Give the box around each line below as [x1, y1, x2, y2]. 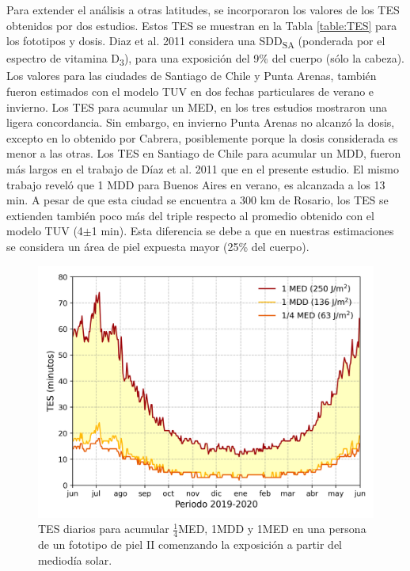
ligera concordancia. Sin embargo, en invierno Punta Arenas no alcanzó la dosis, [6, 114, 395, 131]
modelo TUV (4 [6, 223, 83, 239]
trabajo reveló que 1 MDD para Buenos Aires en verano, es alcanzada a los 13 [6, 176, 385, 192]
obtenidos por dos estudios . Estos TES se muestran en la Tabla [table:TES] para [6, 17, 397, 33]
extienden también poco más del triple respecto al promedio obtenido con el [6, 207, 374, 223]
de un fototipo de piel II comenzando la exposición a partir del [38, 535, 343, 552]
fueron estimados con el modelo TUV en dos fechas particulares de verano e [6, 83, 374, 100]
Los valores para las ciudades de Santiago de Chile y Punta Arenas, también [6, 67, 377, 84]
